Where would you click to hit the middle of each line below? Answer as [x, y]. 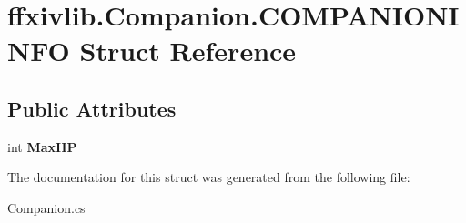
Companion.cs [46, 207]
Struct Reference [188, 51]
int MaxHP [42, 146]
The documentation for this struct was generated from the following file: [209, 177]
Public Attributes [92, 108]
